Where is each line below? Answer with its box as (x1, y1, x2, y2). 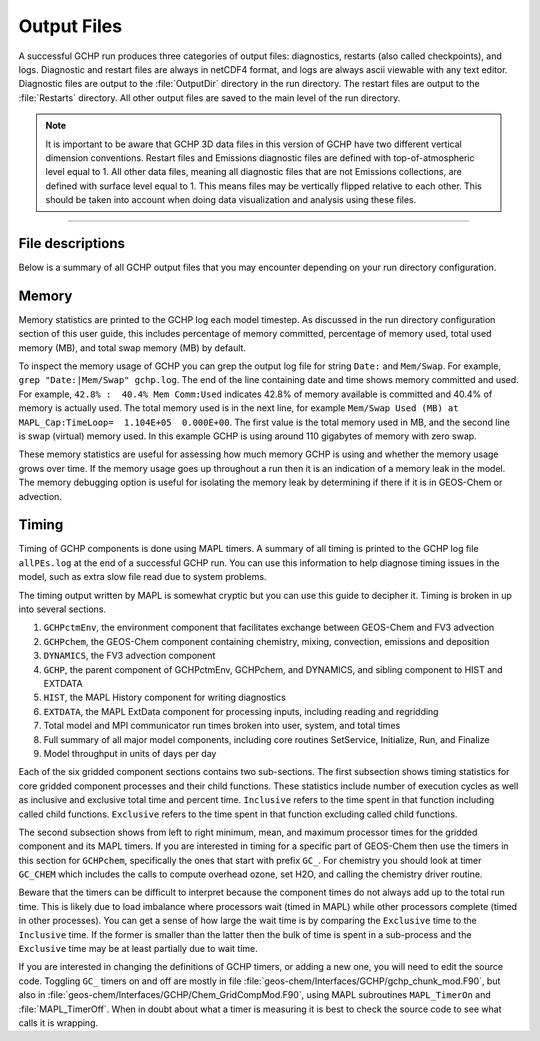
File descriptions (18, 235, 125, 252)
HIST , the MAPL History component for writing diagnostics (43, 691, 287, 704)
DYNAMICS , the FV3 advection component (43, 650, 216, 662)
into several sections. (18, 603, 107, 615)
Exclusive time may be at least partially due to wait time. (18, 943, 259, 955)
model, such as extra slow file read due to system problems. (18, 571, 267, 583)
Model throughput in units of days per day (43, 747, 217, 759)
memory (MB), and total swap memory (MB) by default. (18, 341, 247, 354)
